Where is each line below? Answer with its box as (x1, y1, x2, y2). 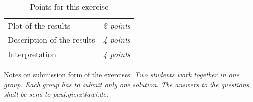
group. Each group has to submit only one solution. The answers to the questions (4, 79, 249, 89)
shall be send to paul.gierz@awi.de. (4, 89, 108, 99)
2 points (103, 20, 130, 31)
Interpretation (8, 48, 56, 60)
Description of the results (8, 34, 95, 45)
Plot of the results (8, 20, 71, 31)
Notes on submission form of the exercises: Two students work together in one (4, 69, 239, 79)
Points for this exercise (30, 1, 109, 12)
